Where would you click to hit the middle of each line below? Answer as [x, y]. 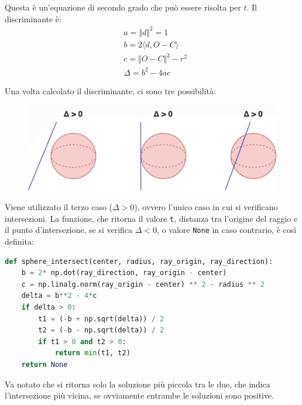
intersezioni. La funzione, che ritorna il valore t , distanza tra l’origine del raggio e [151, 218]
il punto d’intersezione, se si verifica [69, 230]
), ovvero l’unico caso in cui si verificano [206, 207]
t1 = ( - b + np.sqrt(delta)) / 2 [101, 319]
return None [44, 364]
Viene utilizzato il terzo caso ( [59, 207]
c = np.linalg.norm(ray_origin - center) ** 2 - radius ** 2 [143, 284]
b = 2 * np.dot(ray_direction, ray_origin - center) [124, 273]
